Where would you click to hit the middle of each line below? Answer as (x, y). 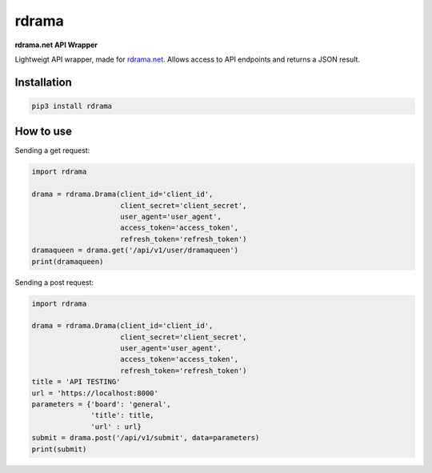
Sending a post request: (54, 282)
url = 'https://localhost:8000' (95, 393)
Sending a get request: (52, 150)
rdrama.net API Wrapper (56, 45)
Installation (43, 82)
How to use (43, 132)
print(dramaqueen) (68, 261)
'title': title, (123, 415)
